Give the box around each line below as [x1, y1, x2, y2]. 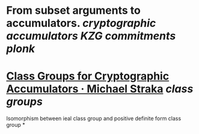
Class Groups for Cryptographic [6, 70, 170, 83]
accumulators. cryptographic [6, 16, 156, 30]
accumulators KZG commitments [6, 29, 176, 43]
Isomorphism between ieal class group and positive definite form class [6, 115, 182, 122]
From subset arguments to [6, 4, 141, 17]
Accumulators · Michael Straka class [6, 82, 194, 96]
